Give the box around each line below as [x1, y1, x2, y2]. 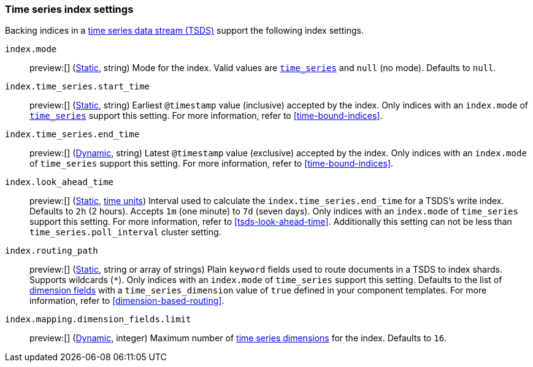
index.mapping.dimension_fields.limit [5, 314, 191, 325]
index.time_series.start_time [5, 81, 150, 92]
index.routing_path [5, 246, 98, 256]
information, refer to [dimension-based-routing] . [29, 295, 224, 306]
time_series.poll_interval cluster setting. [29, 227, 221, 238]
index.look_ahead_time [5, 177, 114, 187]
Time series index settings [5, 3, 134, 15]
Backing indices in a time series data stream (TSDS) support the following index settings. [5, 25, 364, 36]
